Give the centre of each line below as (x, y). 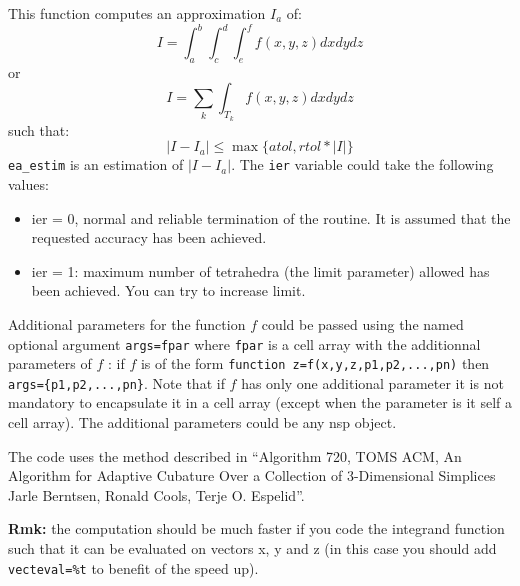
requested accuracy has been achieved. (149, 237)
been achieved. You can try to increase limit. (168, 290)
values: (28, 183)
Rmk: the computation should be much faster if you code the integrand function (256, 528)
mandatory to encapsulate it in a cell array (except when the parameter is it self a (260, 402)
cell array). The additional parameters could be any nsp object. (202, 422)
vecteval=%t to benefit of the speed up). (133, 567)
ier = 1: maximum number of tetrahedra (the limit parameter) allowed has (260, 270)
